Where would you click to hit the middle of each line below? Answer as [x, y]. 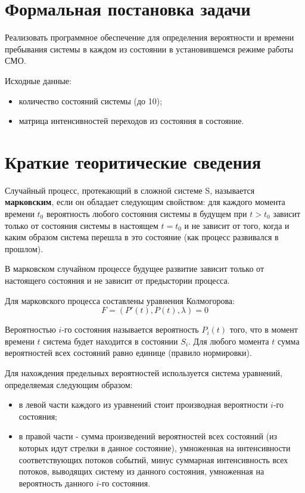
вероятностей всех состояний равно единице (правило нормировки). [128, 353]
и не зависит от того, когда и [237, 225]
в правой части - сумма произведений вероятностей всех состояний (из [148, 436]
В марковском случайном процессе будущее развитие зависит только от [135, 269]
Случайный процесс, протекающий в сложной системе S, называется [130, 190]
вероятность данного [56, 483]
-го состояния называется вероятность [130, 329]
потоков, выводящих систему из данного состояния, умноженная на [141, 471]
